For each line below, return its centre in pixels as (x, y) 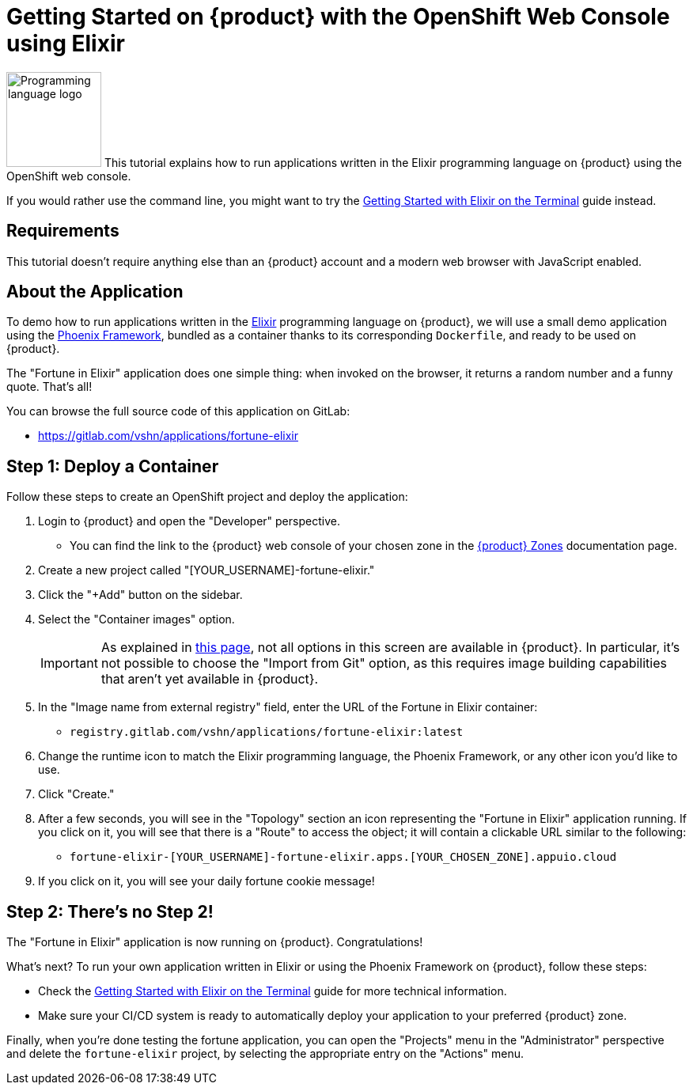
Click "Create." (76, 794)
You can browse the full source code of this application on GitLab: (178, 411)
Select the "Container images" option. (136, 619)
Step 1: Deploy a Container (113, 466)
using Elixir (66, 44)
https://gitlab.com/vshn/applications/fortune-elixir (168, 436)
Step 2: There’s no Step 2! (110, 911)
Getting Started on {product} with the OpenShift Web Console (338, 17)
